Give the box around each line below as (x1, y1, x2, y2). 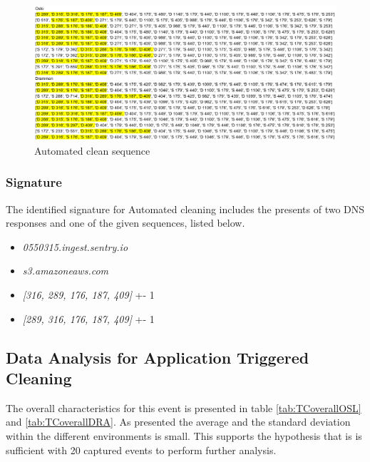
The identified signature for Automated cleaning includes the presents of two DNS (6, 201, 365, 216)
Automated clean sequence (34, 143, 150, 158)
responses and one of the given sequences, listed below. (6, 215, 245, 230)
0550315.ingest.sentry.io (22, 239, 128, 254)
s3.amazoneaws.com (22, 263, 109, 278)
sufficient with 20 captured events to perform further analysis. (6, 442, 277, 457)
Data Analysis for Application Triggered (6, 346, 309, 368)
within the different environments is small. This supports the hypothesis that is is (6, 428, 362, 443)
